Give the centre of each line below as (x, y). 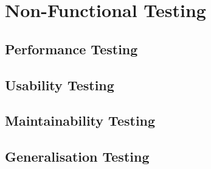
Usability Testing (60, 84)
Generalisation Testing (77, 156)
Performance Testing (71, 49)
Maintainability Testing (80, 120)
